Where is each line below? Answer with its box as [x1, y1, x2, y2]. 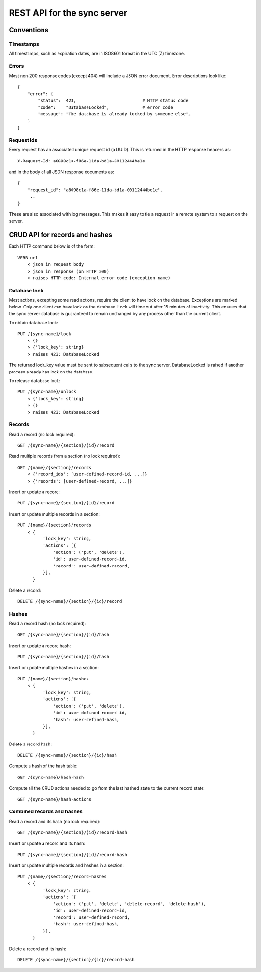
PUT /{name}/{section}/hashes [17, 676, 89, 681]
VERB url [17, 255, 38, 260]
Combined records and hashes [9, 808, 83, 815]
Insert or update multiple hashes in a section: [9, 664, 99, 670]
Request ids [9, 136, 38, 143]
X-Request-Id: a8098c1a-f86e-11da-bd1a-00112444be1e [17, 158, 145, 163]
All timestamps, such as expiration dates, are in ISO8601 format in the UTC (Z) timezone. [9, 51, 185, 57]
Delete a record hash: [9, 741, 52, 747]
